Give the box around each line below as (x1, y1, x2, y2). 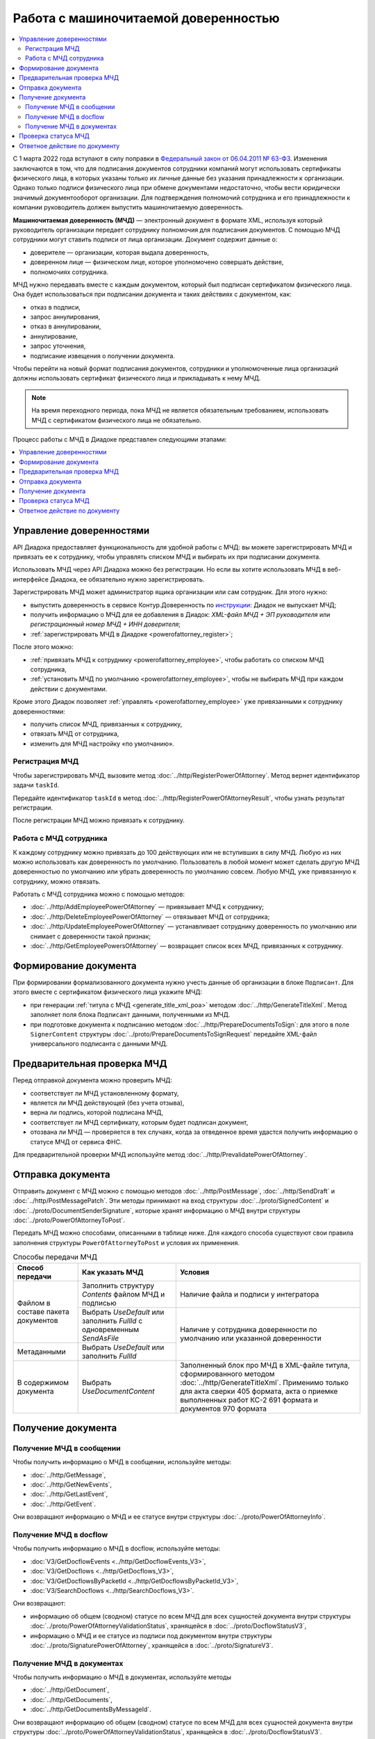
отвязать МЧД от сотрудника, (30, 730, 119, 738)
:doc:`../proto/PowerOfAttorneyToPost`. (12, 1216, 125, 1224)
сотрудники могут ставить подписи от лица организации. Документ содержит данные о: (12, 235, 278, 243)
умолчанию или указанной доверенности (179, 1333, 322, 1343)
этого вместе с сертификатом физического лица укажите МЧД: (12, 988, 203, 996)
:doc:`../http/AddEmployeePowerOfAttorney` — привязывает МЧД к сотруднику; (30, 903, 264, 911)
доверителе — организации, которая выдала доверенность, (30, 248, 210, 257)
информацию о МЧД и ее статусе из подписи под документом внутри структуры (30, 1631, 272, 1640)
